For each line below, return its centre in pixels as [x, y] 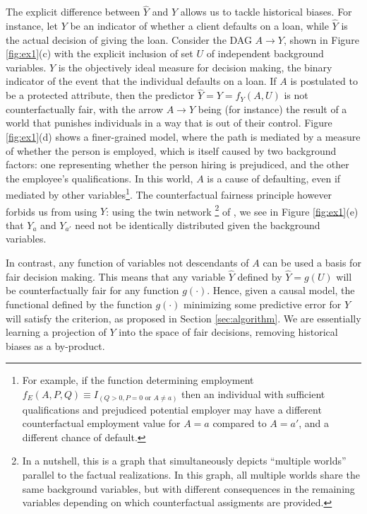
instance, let [32, 26]
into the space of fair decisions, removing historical [228, 332]
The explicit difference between [73, 12]
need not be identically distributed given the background [198, 224]
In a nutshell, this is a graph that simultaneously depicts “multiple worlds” [184, 461]
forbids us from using [52, 211]
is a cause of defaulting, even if [274, 178]
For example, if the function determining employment [138, 380]
